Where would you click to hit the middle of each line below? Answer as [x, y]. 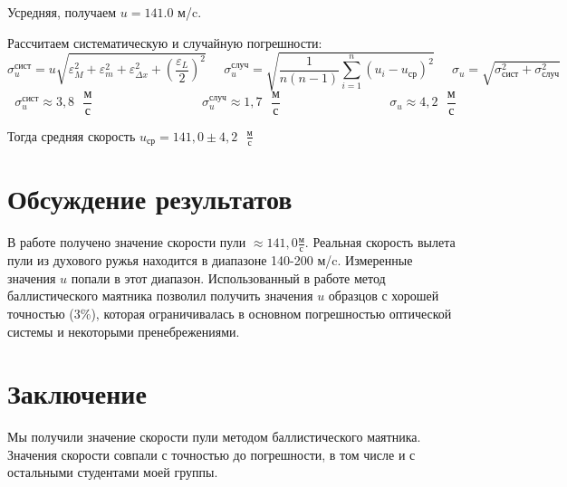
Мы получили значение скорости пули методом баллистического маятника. [214, 437]
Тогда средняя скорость [72, 135]
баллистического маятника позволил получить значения [160, 296]
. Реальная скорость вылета [380, 242]
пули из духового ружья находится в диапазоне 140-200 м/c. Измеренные [210, 260]
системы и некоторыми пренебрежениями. [124, 331]
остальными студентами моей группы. [113, 472]
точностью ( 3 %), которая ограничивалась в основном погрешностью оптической [230, 313]
